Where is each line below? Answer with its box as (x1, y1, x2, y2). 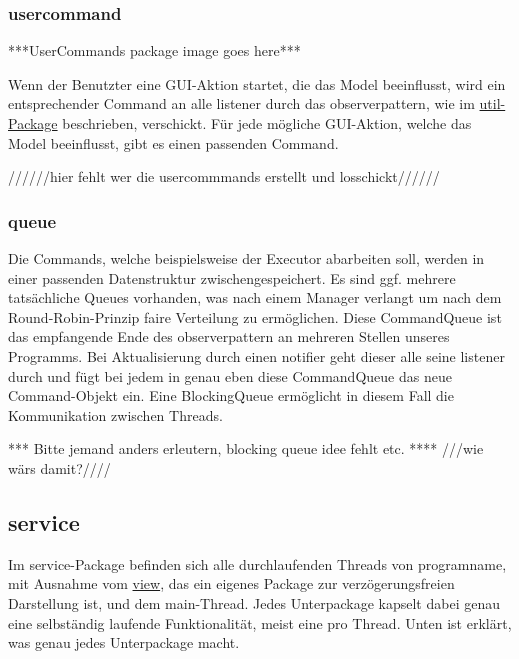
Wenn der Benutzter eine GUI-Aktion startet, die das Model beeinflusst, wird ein (8, 73, 506, 94)
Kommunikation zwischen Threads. (8, 404, 223, 425)
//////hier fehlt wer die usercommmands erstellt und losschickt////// (8, 166, 440, 187)
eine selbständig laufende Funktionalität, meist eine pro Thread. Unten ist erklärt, (8, 612, 512, 633)
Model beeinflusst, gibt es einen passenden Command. (8, 132, 339, 153)
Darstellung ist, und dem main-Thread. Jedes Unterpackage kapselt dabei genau (8, 592, 500, 613)
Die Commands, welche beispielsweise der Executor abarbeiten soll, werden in (8, 248, 485, 268)
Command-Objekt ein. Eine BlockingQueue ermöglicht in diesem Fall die (8, 385, 454, 406)
